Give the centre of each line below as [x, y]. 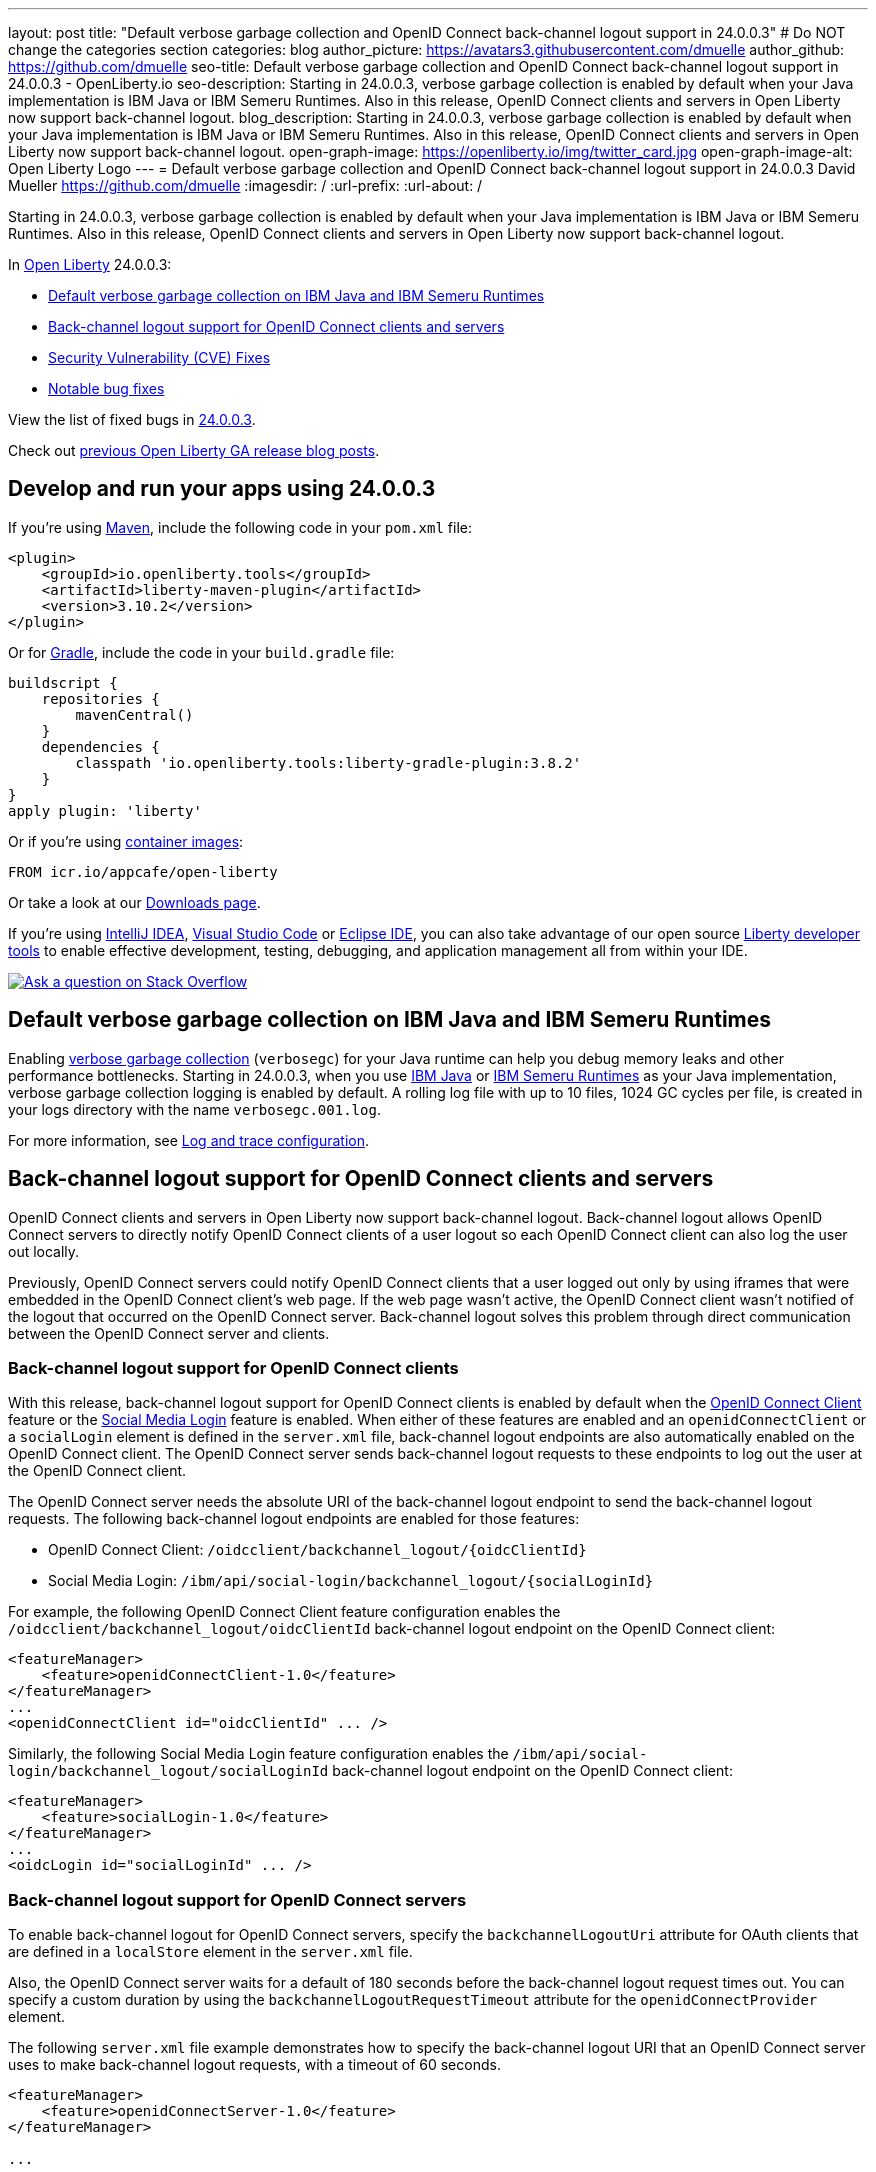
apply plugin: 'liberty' [105, 810]
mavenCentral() [134, 714]
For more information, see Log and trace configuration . [189, 1140]
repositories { [100, 698]
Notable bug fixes [106, 388]
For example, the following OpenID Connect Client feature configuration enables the [284, 1612]
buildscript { [63, 682]
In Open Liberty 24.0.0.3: [90, 264]
